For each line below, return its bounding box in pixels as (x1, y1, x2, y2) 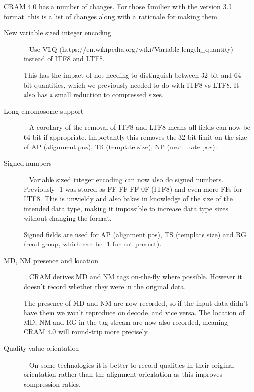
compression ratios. (24, 378, 81, 389)
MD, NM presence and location (4, 255, 99, 265)
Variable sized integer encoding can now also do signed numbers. (29, 174, 224, 184)
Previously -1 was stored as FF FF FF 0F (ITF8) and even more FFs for (24, 184, 242, 194)
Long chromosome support (4, 105, 84, 116)
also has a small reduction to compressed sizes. (24, 89, 164, 99)
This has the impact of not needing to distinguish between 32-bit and (24, 70, 232, 80)
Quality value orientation (4, 343, 79, 353)
